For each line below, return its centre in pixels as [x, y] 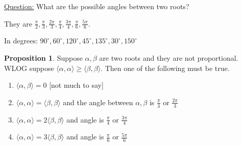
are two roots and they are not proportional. [169, 58]
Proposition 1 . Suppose [43, 58]
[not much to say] [76, 85]
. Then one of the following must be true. [165, 68]
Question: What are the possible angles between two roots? [97, 6]
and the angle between [98, 102]
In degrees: [21, 41]
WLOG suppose [29, 68]
